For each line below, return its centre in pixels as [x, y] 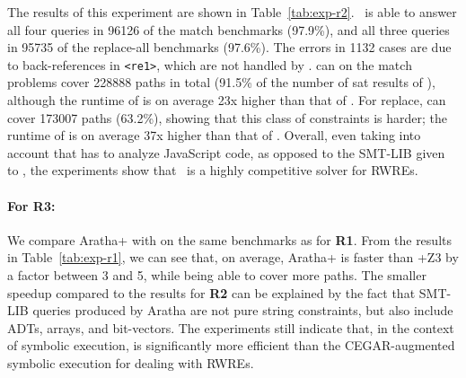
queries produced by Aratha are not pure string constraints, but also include [243, 310]
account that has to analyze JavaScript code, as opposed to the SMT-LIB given [226, 152]
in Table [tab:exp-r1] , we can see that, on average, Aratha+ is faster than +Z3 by [233, 257]
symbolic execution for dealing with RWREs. [131, 362]
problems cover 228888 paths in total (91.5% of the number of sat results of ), [221, 82]
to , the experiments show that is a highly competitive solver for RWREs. [213, 170]
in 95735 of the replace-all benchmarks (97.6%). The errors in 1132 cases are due [229, 47]
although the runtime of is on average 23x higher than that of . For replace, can [227, 100]
